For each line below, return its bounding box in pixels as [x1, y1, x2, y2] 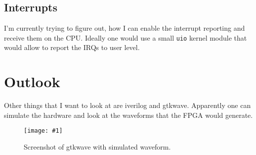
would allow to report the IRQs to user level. [4, 42, 140, 52]
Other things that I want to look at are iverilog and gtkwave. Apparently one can [4, 100, 251, 110]
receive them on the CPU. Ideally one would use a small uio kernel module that [4, 32, 247, 43]
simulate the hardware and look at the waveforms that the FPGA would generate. [4, 109, 253, 120]
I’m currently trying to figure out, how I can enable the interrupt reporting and [4, 23, 245, 33]
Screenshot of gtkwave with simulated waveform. [24, 142, 171, 152]
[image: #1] [24, 127, 63, 135]
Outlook [4, 71, 60, 92]
